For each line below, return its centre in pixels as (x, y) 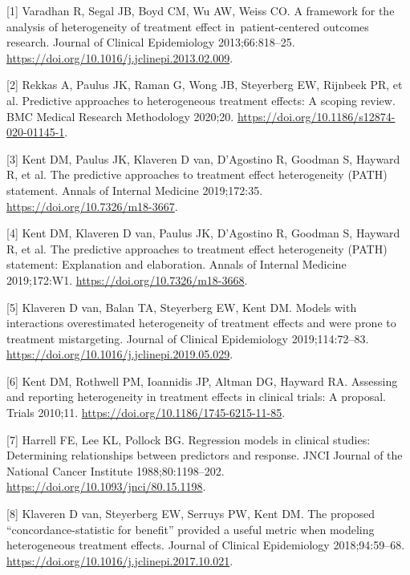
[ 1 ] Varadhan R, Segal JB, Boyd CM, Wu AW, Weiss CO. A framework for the (201, 10)
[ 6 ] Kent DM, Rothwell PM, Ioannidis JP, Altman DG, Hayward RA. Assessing (202, 381)
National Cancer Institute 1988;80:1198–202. (116, 470)
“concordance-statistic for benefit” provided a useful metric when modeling (191, 529)
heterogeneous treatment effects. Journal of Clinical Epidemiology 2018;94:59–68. (206, 545)
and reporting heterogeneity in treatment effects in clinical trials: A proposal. (196, 397)
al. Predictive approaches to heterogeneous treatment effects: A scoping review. (201, 100)
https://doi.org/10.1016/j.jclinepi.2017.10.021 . (120, 560)
